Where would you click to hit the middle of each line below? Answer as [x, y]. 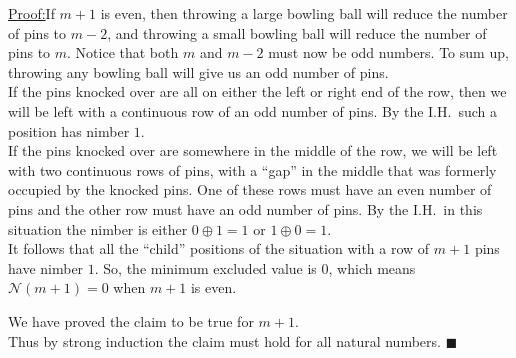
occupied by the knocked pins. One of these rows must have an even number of [250, 189]
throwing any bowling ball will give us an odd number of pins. [198, 71]
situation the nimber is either [98, 228]
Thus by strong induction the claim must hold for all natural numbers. [224, 340]
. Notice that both [123, 52]
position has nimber [69, 130]
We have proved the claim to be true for [131, 320]
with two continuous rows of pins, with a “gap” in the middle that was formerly [252, 169]
